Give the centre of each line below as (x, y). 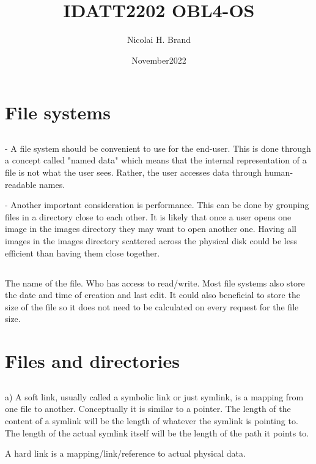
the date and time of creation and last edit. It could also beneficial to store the (152, 295)
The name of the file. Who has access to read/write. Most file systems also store (155, 283)
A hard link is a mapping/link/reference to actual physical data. (125, 453)
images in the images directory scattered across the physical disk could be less (151, 241)
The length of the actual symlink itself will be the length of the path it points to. (157, 432)
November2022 (159, 60)
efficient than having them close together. (83, 253)
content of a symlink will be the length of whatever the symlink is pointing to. (152, 420)
